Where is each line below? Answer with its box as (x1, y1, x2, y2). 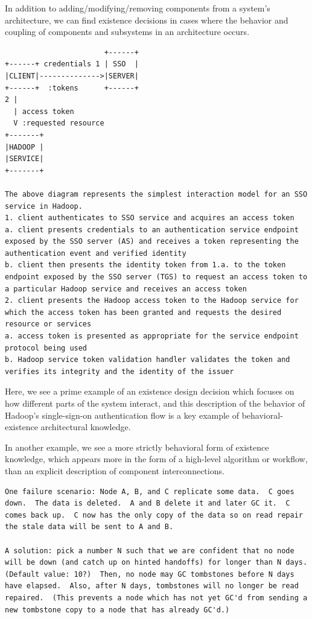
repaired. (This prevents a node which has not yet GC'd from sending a (5, 593, 308, 602)
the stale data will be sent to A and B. (5, 522, 174, 532)
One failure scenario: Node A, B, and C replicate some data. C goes (5, 487, 294, 496)
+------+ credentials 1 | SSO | (5, 60, 139, 69)
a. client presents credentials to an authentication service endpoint (5, 225, 299, 234)
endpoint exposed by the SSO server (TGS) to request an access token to (5, 273, 308, 282)
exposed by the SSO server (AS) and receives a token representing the (5, 237, 299, 246)
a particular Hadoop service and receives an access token (5, 284, 247, 293)
